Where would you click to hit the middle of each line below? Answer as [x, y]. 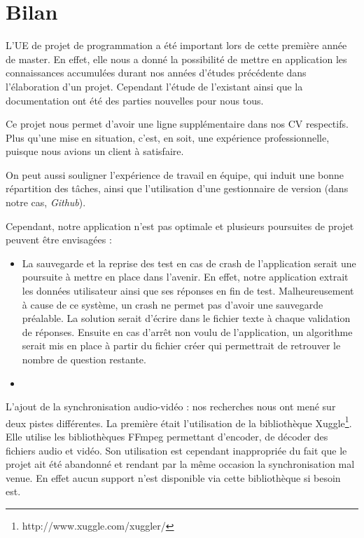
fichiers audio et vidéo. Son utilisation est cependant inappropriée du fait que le [176, 450]
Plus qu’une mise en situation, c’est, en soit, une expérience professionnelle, [168, 137]
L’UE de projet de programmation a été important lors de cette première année [176, 45]
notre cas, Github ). [46, 202]
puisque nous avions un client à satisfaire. [95, 151]
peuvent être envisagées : [59, 240]
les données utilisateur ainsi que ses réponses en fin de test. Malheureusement [188, 291]
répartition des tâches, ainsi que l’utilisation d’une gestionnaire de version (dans [177, 188]
